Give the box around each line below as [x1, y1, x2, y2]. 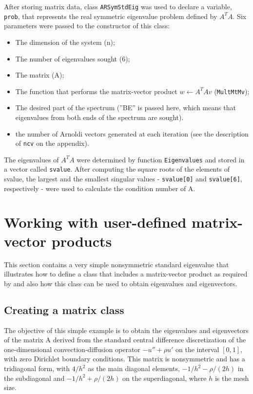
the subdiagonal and [4, 373, 65, 383]
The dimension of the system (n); [15, 37, 115, 47]
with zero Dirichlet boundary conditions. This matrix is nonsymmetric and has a [4, 354, 245, 364]
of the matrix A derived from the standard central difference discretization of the [4, 335, 246, 345]
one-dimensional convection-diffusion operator [4, 344, 140, 354]
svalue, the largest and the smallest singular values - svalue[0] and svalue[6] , [4, 174, 242, 184]
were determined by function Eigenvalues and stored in [77, 154, 245, 164]
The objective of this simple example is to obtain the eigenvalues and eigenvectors [4, 325, 249, 335]
